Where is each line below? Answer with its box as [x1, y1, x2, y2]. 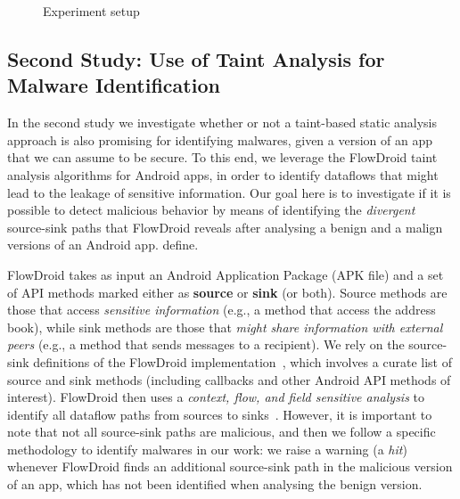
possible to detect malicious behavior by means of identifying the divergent [7, 200, 415, 219]
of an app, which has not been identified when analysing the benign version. [7, 475, 423, 494]
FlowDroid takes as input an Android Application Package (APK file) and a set [7, 265, 444, 283]
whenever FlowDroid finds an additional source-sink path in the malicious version [7, 457, 453, 476]
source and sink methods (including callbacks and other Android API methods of [7, 370, 451, 389]
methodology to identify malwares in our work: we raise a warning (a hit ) [7, 439, 407, 458]
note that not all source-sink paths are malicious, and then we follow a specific [7, 422, 436, 441]
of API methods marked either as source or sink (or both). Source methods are [7, 282, 448, 301]
